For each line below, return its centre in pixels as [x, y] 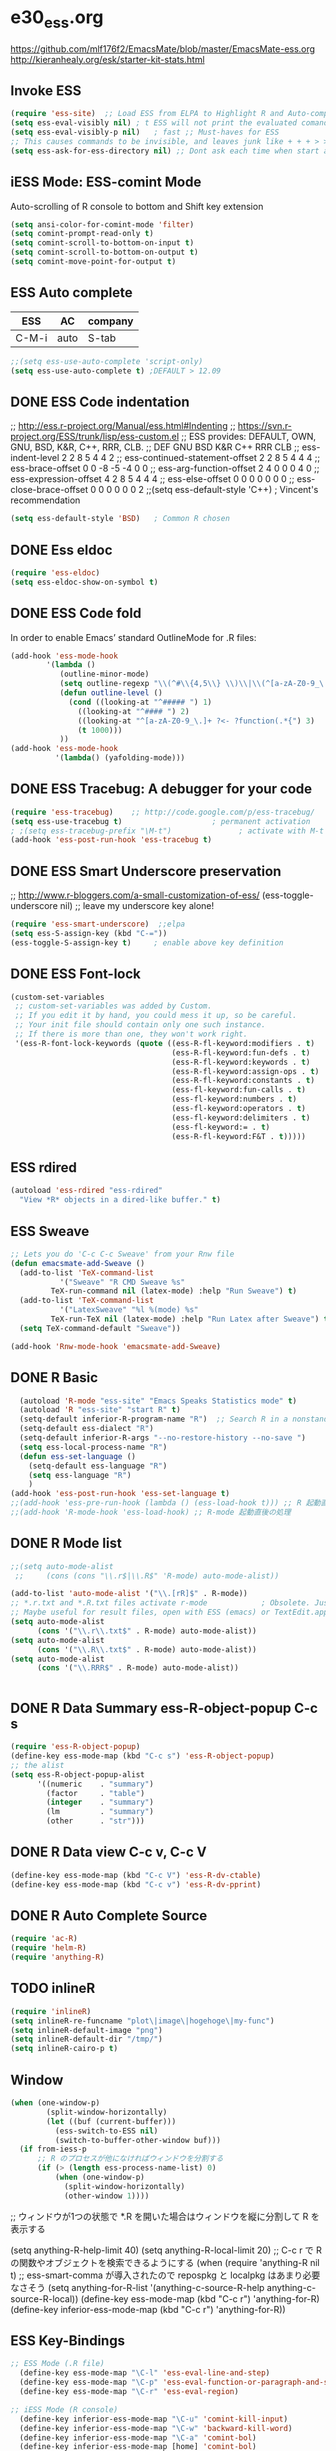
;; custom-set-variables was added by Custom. [113, 1006]
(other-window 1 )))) [106, 2196]
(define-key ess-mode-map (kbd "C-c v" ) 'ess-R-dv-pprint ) [136, 1884]
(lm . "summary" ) [100, 1812]
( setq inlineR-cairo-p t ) [64, 2049]
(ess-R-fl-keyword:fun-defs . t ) [241, 1052]
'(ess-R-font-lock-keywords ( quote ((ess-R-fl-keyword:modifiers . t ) [164, 1043]
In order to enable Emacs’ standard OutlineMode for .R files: [133, 637]
